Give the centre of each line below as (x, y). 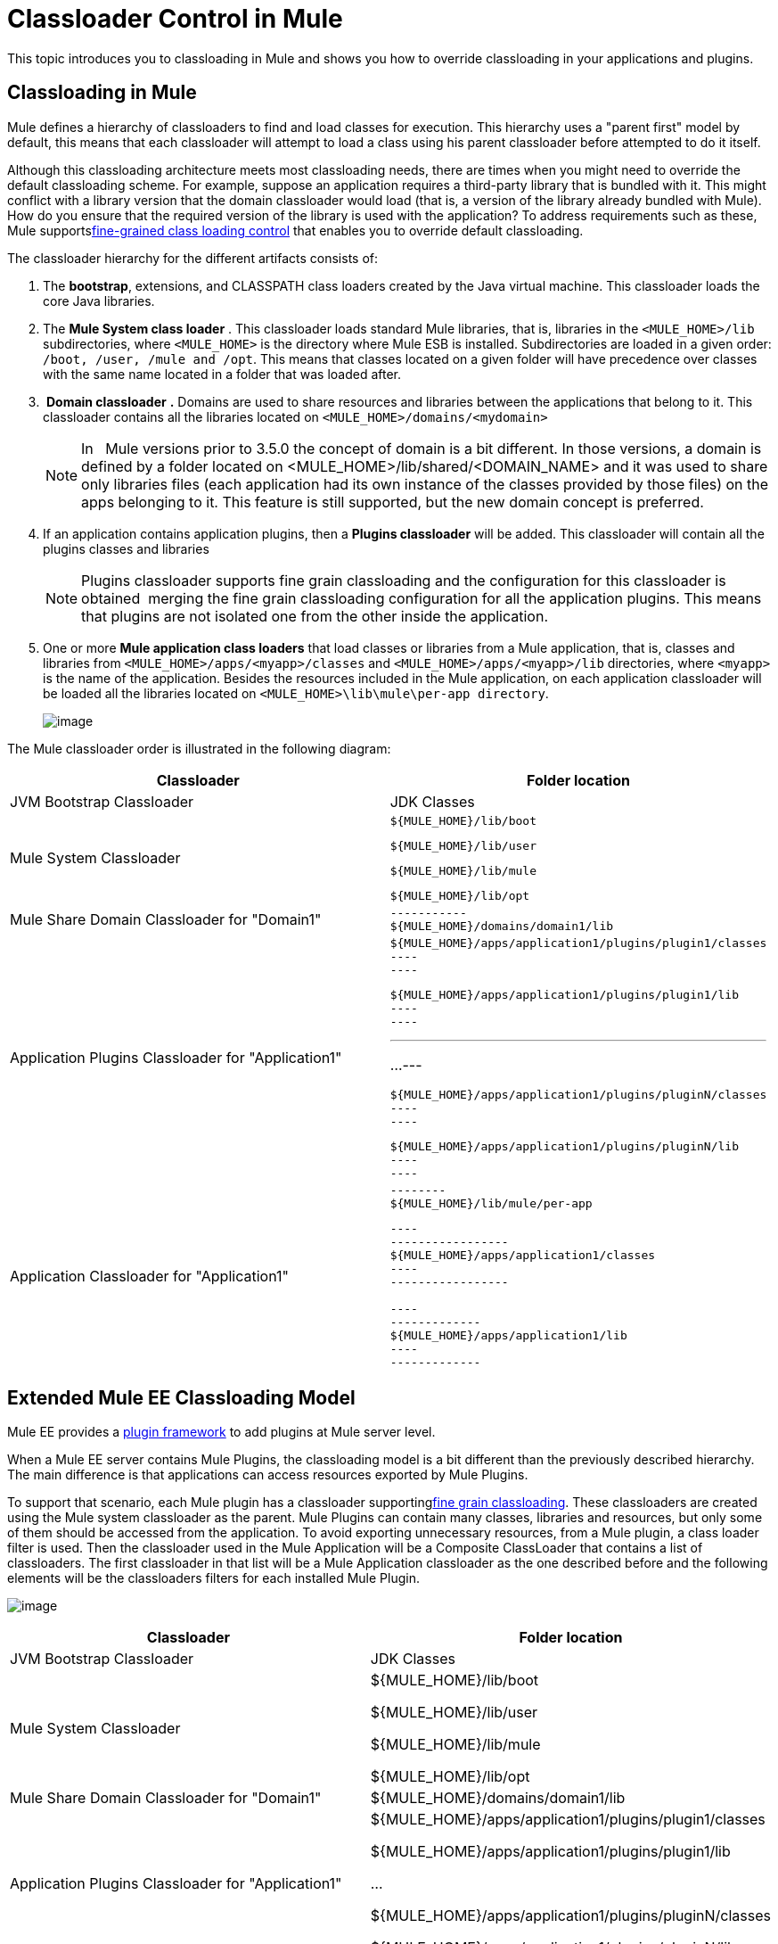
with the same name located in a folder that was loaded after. (222, 374)
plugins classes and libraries (126, 548)
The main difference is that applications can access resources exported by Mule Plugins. (268, 1475)
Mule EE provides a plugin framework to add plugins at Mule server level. (221, 1432)
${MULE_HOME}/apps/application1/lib (508, 1335)
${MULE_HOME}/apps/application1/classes (523, 1255)
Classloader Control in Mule (175, 19)
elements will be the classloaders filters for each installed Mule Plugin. (213, 1578)
